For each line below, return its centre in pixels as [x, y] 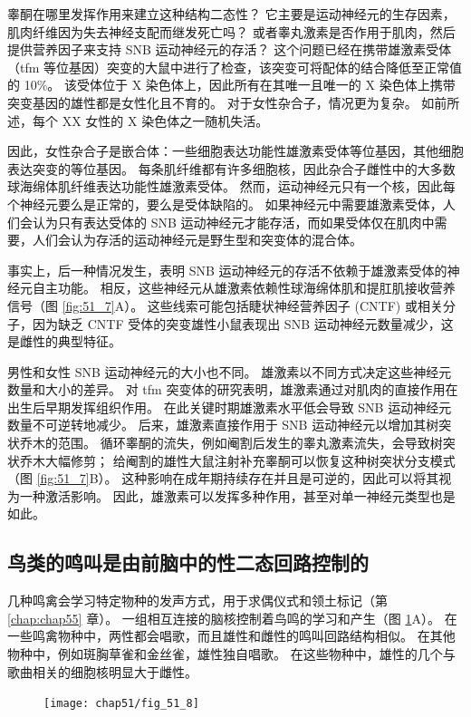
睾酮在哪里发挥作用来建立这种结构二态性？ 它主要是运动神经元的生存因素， [231, 14]
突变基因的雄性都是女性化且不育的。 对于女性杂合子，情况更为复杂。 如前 [227, 102]
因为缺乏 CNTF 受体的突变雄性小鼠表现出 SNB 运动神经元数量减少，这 [243, 323]
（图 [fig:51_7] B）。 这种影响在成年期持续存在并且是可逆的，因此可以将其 [223, 478]
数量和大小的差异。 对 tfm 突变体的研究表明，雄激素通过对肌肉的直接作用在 [233, 389]
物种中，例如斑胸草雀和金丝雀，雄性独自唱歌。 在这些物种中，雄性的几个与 [231, 654]
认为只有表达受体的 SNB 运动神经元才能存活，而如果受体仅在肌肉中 [233, 222]
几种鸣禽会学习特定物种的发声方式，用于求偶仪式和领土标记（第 [197, 601]
